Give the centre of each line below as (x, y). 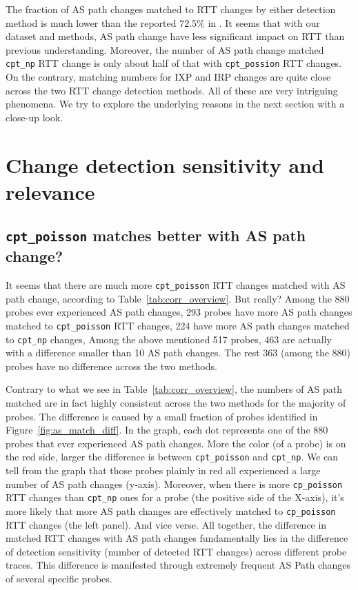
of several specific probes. (59, 579)
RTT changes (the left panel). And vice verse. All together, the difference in (166, 524)
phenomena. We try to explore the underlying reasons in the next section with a (175, 104)
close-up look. (34, 117)
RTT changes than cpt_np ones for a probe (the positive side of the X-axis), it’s (175, 497)
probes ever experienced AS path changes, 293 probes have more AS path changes (179, 312)
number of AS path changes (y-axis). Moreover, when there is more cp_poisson (174, 484)
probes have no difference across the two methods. (111, 366)
